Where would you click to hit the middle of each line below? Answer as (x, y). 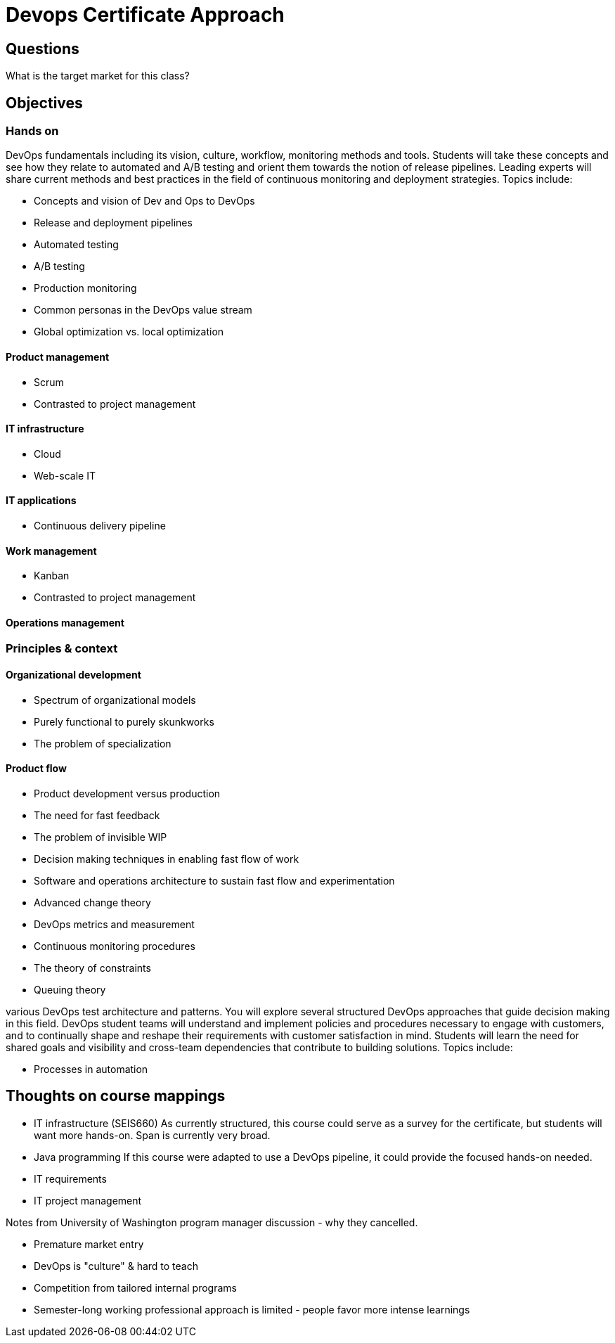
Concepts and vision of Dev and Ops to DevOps (144, 201)
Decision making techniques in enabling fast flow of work (167, 859)
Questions (43, 49)
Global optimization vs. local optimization (129, 332)
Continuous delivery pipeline (100, 526)
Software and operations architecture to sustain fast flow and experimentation (214, 880)
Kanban (52, 576)
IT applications (41, 501)
